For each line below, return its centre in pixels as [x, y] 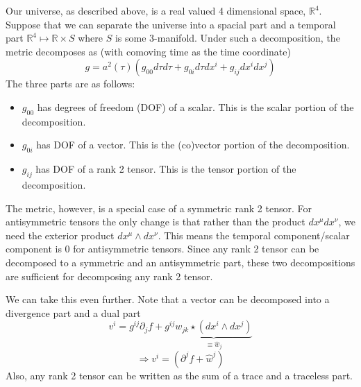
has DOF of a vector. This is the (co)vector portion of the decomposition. [193, 145]
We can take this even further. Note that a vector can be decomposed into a [168, 299]
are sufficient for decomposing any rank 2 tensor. [109, 276]
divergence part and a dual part [73, 312]
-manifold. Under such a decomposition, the [247, 38]
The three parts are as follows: [70, 84]
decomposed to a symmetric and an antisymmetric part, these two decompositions [180, 262]
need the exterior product [60, 235]
